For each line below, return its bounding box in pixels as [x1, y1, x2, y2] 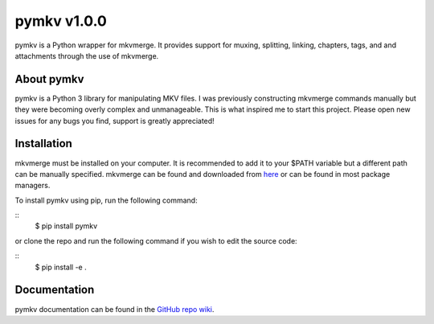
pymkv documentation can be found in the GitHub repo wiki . [14, 304, 215, 314]
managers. [14, 181, 51, 191]
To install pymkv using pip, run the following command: [14, 195, 198, 205]
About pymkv [14, 72, 84, 86]
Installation [14, 137, 72, 150]
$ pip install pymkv [35, 221, 98, 231]
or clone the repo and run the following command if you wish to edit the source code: [14, 236, 297, 245]
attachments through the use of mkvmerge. [14, 51, 159, 60]
